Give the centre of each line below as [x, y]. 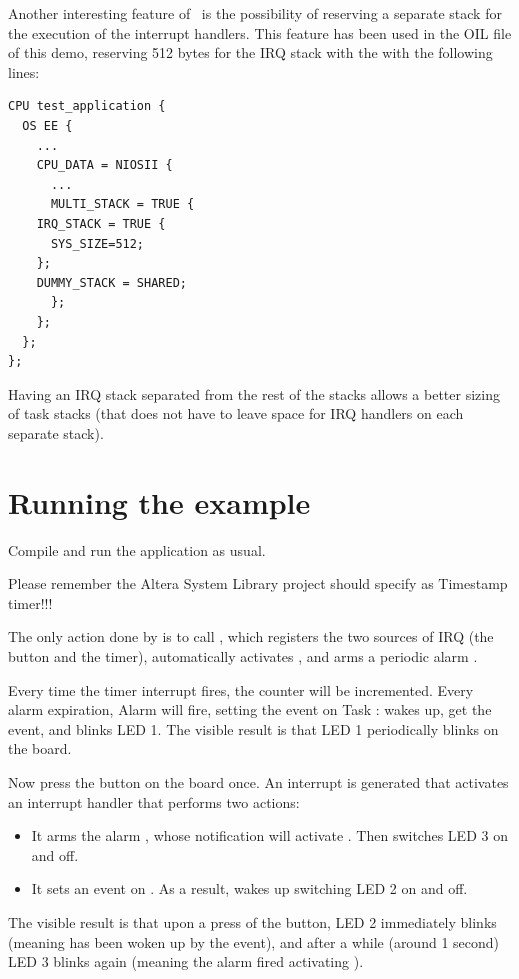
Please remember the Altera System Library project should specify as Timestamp [258, 583]
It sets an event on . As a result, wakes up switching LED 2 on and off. [249, 888]
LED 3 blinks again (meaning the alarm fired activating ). [186, 961]
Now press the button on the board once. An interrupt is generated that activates [258, 781]
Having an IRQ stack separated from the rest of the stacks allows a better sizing [254, 393]
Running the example [159, 501]
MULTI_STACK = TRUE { [122, 204]
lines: [24, 71]
